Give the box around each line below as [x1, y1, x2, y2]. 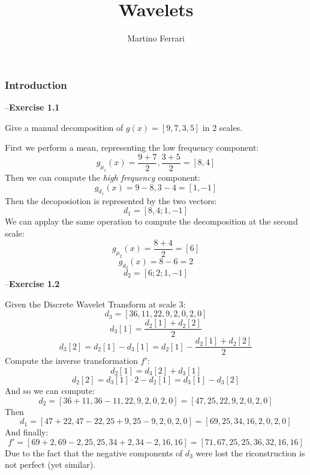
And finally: [5, 426, 49, 438]
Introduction [5, 77, 67, 92]
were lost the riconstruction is [195, 446, 305, 459]
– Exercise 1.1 [5, 101, 60, 113]
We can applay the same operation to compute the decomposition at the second [5, 215, 298, 228]
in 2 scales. [202, 121, 243, 133]
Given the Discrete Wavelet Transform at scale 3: [5, 297, 186, 310]
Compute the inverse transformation [5, 354, 138, 367]
